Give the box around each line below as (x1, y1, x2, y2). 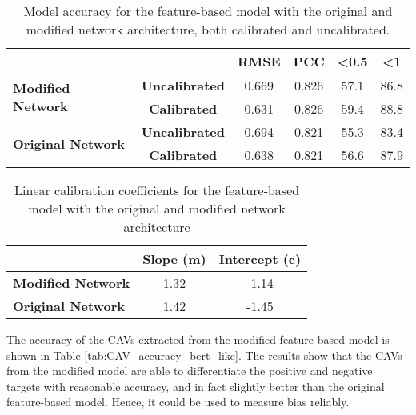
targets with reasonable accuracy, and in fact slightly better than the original (6, 377, 385, 394)
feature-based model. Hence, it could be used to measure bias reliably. (6, 393, 350, 410)
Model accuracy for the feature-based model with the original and (23, 2, 393, 20)
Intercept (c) (218, 249, 302, 268)
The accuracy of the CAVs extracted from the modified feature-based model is (6, 331, 390, 347)
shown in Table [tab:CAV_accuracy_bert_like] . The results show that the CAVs (6, 346, 402, 363)
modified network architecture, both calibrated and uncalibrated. (26, 20, 390, 38)
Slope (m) (142, 249, 206, 268)
